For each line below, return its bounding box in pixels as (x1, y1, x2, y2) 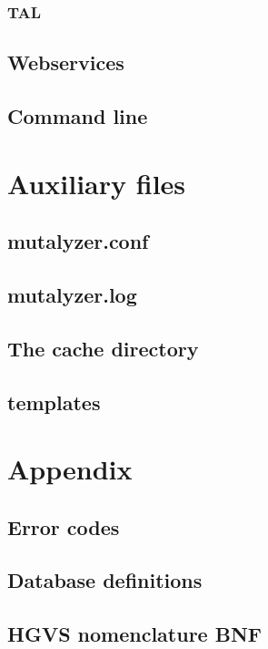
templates (7, 387, 101, 416)
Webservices (7, 48, 124, 77)
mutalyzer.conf (7, 227, 149, 255)
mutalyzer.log (7, 280, 137, 308)
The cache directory (7, 334, 199, 362)
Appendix (7, 450, 133, 488)
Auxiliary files (7, 164, 186, 201)
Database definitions (7, 566, 203, 594)
